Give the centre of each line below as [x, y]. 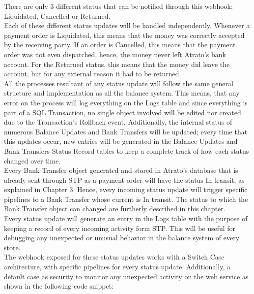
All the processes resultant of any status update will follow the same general [119, 83]
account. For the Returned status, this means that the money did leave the [117, 64]
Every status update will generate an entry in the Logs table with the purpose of [126, 218]
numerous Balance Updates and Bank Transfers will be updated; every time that [126, 131]
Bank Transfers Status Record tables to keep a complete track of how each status [127, 150]
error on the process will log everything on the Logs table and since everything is [126, 102]
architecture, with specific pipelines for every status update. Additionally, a [117, 267]
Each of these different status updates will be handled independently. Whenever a [127, 25]
